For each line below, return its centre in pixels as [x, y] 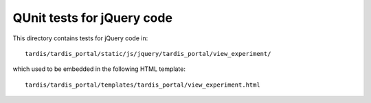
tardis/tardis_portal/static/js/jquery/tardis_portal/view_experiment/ [148, 54]
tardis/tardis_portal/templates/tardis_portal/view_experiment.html [143, 85]
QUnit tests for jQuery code [93, 18]
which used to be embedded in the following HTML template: [99, 69]
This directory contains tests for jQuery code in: [80, 38]
